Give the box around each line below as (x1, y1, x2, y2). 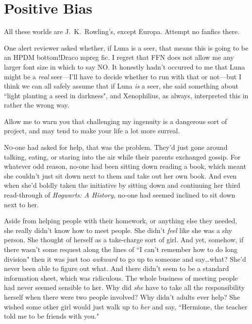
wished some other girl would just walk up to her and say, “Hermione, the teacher (4, 301, 248, 311)
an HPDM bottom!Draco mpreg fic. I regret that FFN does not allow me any (4, 52, 234, 62)
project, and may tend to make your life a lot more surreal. (4, 126, 180, 136)
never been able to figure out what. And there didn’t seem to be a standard (4, 263, 229, 273)
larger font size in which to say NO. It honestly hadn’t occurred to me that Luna (4, 61, 245, 72)
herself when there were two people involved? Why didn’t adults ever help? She (4, 291, 240, 302)
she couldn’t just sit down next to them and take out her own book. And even (4, 170, 237, 180)
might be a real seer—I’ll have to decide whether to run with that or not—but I (4, 71, 241, 81)
